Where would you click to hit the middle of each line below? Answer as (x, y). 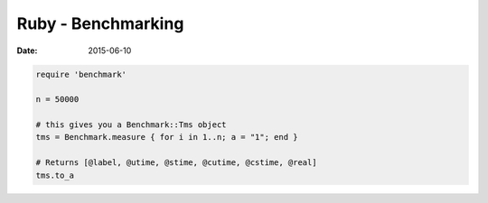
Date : (27, 51)
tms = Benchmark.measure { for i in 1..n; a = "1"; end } (167, 137)
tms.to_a (55, 175)
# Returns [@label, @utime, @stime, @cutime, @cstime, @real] (176, 163)
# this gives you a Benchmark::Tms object (131, 125)
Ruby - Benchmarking (100, 23)
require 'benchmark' (81, 74)
